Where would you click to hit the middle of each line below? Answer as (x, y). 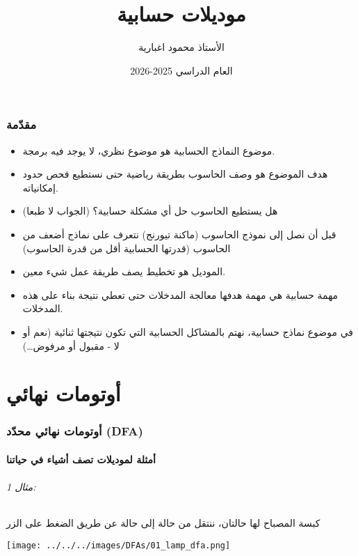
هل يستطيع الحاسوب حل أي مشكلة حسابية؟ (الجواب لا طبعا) (150, 211)
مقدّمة (22, 124)
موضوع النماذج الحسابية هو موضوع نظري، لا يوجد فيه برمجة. (149, 150)
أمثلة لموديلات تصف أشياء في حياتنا (81, 459)
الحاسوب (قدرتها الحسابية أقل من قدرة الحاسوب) (127, 248)
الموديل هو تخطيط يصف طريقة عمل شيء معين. (124, 271)
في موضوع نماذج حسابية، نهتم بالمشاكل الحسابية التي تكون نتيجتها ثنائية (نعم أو (188, 331)
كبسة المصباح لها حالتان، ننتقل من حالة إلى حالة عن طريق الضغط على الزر (163, 523)
